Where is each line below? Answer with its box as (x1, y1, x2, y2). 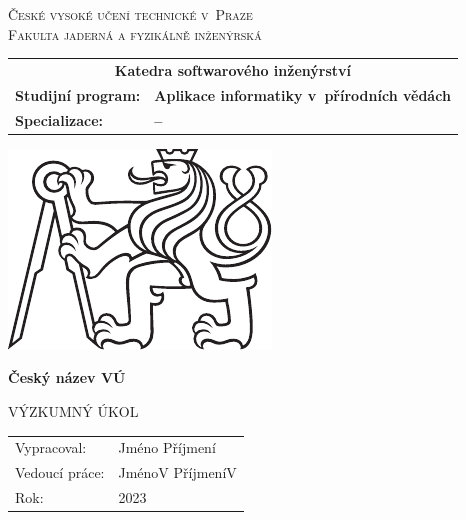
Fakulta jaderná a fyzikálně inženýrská (8, 23, 262, 44)
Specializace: (15, 109, 104, 130)
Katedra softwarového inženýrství (114, 59, 351, 80)
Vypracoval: (15, 437, 87, 458)
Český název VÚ (8, 367, 126, 388)
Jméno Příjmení (118, 437, 216, 458)
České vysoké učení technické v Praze (8, 4, 253, 24)
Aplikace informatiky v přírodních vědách (154, 84, 451, 105)
